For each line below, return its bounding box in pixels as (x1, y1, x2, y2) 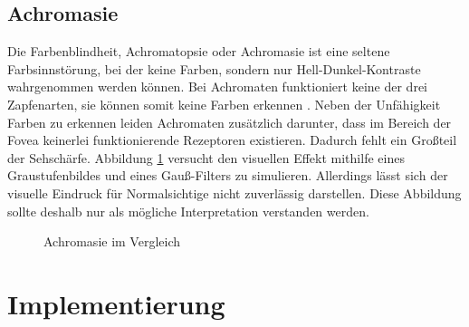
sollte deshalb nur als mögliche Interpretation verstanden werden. (7, 201, 369, 220)
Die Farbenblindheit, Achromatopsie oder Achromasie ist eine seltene (7, 42, 390, 61)
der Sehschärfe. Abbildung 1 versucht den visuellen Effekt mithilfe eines (7, 148, 405, 167)
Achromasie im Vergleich (43, 232, 181, 251)
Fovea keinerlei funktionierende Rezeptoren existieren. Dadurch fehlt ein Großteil (7, 130, 457, 149)
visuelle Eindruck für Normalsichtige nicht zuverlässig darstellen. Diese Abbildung (7, 183, 462, 202)
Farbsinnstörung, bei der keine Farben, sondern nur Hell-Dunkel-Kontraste (7, 59, 421, 78)
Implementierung (7, 284, 225, 322)
